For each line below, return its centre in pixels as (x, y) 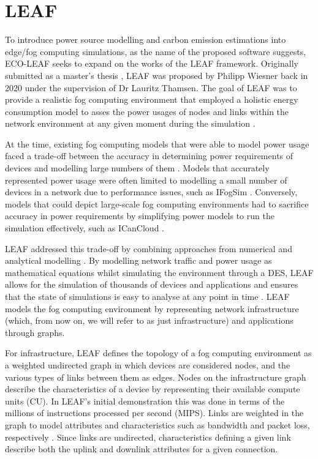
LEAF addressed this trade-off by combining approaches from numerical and (149, 248)
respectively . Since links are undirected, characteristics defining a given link (148, 437)
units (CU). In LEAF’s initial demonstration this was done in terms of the (145, 401)
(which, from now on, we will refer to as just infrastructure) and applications (149, 320)
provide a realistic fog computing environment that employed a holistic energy (152, 99)
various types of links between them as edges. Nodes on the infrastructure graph (156, 377)
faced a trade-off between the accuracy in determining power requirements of (149, 156)
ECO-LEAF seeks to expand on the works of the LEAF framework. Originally (152, 63)
